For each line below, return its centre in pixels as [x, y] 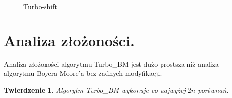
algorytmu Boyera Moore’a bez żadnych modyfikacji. [83, 73]
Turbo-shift [40, 6]
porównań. [213, 89]
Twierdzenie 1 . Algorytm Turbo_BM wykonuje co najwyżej [95, 89]
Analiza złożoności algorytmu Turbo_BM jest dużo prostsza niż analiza [111, 63]
